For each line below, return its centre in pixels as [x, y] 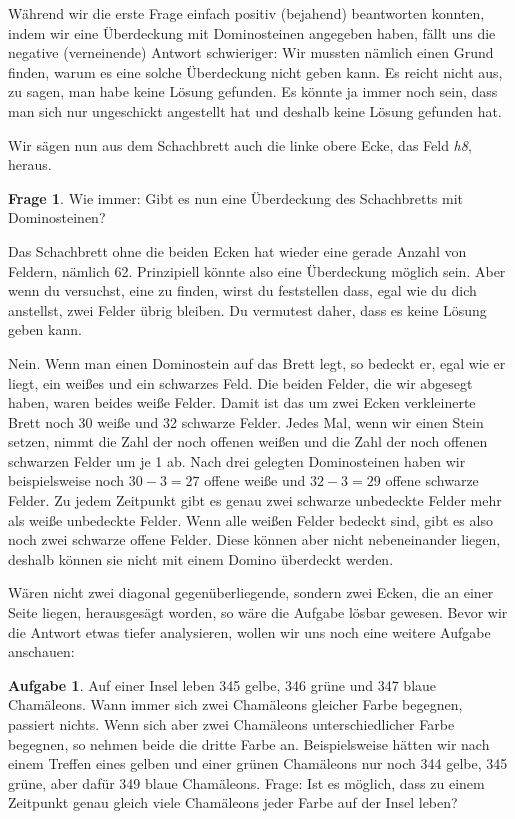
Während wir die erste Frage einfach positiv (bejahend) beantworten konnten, [246, 13]
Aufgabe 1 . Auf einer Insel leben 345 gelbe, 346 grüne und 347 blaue [222, 684]
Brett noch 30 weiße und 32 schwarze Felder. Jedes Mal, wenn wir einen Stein [246, 421]
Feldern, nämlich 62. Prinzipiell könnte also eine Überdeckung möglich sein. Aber [257, 270]
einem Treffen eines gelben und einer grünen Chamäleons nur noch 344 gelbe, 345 [258, 763]
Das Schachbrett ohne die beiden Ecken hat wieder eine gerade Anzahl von [237, 250]
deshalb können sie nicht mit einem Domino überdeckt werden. [201, 558]
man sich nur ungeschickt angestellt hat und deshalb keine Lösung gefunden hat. [255, 110]
